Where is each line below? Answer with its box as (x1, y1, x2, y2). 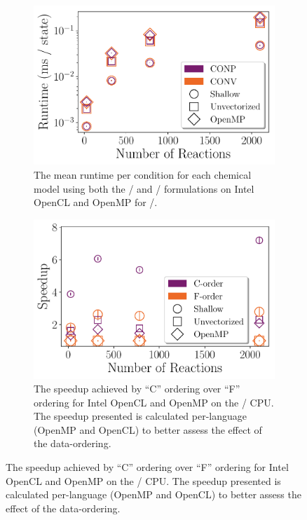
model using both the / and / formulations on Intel (34, 181, 254, 196)
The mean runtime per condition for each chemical (34, 167, 252, 182)
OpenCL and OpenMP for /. (34, 195, 158, 210)
